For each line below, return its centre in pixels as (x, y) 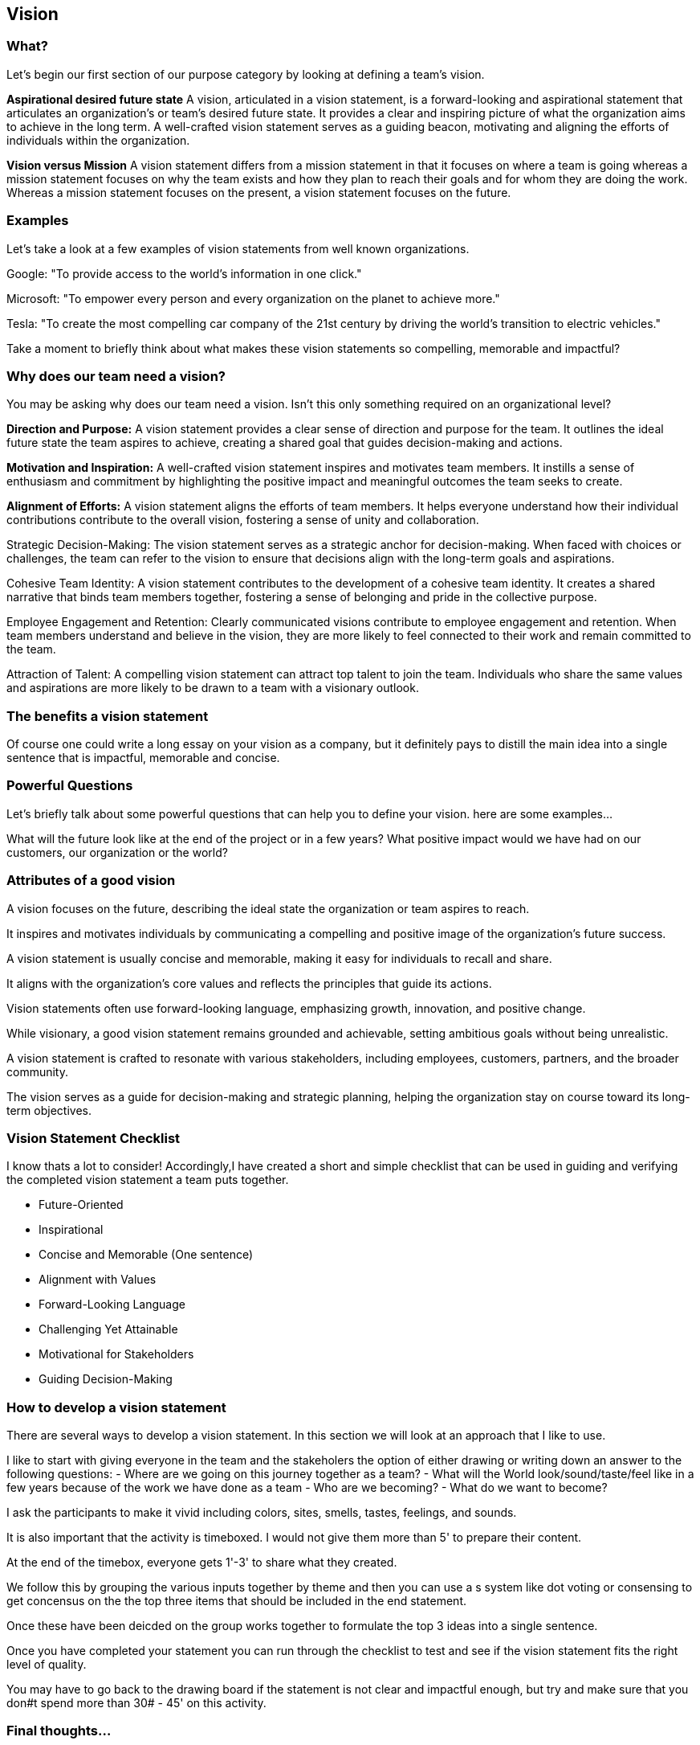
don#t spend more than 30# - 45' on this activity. (136, 1703)
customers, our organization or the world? (117, 852)
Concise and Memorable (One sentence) (146, 1255)
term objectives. (49, 1110)
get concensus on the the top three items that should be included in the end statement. (237, 1601)
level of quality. (47, 1665)
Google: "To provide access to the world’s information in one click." (184, 273)
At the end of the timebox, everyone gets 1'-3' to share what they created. (202, 1563)
